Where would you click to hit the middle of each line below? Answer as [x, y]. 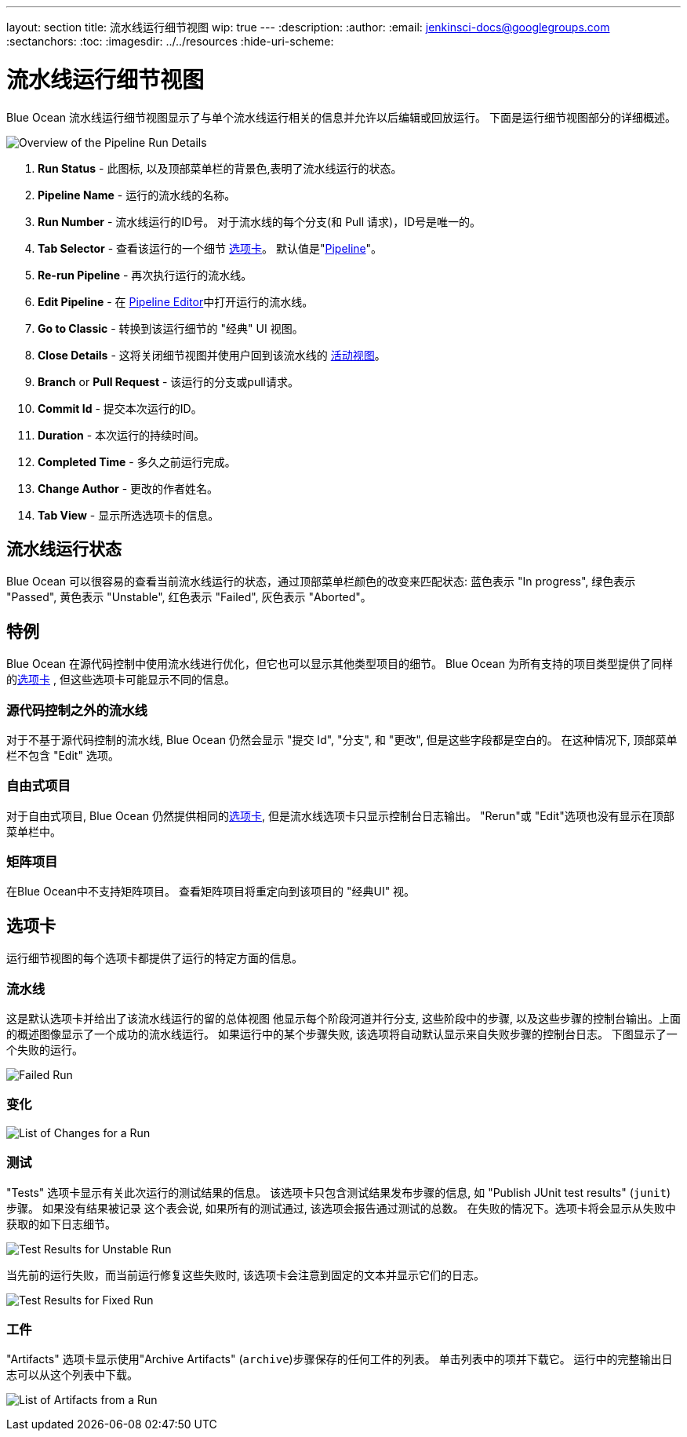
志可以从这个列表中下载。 [72, 1375]
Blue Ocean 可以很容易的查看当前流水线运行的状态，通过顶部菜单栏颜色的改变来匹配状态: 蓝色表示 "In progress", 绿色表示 [321, 582]
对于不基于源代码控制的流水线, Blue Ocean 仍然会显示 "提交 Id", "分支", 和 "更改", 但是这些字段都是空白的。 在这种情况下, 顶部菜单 [342, 739]
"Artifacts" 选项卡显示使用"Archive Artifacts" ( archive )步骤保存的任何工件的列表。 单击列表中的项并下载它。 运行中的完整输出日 [340, 1359]
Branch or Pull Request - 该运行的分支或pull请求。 [168, 381]
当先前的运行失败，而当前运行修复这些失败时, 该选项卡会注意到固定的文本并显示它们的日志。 [245, 1275]
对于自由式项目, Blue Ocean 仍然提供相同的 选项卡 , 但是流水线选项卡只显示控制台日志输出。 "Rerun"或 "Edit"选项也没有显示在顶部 [340, 815]
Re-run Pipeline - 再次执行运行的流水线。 [145, 275]
